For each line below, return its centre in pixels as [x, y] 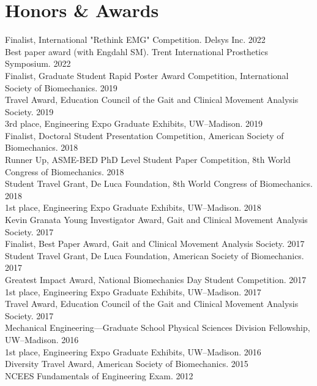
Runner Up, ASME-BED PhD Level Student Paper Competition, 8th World [148, 160]
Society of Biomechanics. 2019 [61, 87]
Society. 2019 [29, 111]
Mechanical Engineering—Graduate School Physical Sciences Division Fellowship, [158, 327]
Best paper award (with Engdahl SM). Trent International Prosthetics [136, 51]
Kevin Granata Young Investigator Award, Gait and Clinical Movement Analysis [156, 220]
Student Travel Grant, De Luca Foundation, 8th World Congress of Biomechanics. [159, 184]
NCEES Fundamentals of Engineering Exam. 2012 [99, 375]
